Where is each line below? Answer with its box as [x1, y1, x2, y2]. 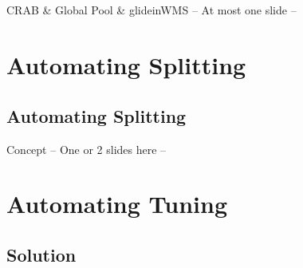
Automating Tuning [6, 187, 228, 220]
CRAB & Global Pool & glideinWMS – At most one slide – [6, 2, 297, 18]
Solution [6, 242, 77, 266]
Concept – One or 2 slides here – [6, 140, 167, 157]
